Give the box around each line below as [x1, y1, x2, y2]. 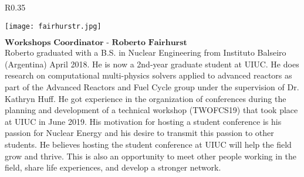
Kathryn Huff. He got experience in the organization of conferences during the [5, 92, 286, 104]
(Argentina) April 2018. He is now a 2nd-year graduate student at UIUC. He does [5, 57, 299, 70]
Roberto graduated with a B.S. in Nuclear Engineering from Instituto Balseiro [5, 46, 286, 59]
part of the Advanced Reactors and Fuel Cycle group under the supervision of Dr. [5, 81, 299, 93]
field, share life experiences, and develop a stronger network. [5, 161, 221, 173]
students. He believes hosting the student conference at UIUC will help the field [5, 138, 292, 150]
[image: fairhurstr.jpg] [5, 22, 102, 30]
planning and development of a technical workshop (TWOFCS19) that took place [5, 104, 298, 116]
